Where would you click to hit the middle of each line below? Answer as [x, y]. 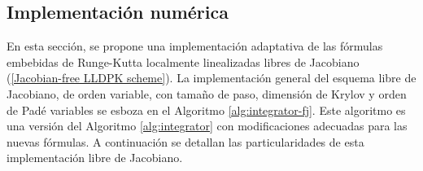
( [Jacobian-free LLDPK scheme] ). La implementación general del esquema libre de [211, 78]
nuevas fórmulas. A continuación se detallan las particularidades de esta [185, 141]
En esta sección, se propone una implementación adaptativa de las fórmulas [195, 46]
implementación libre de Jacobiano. [95, 158]
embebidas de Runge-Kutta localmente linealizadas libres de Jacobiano [183, 61]
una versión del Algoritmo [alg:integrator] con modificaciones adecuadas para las [207, 126]
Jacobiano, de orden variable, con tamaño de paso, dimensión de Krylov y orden [207, 93]
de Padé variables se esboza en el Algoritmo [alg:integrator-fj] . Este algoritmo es [206, 110]
